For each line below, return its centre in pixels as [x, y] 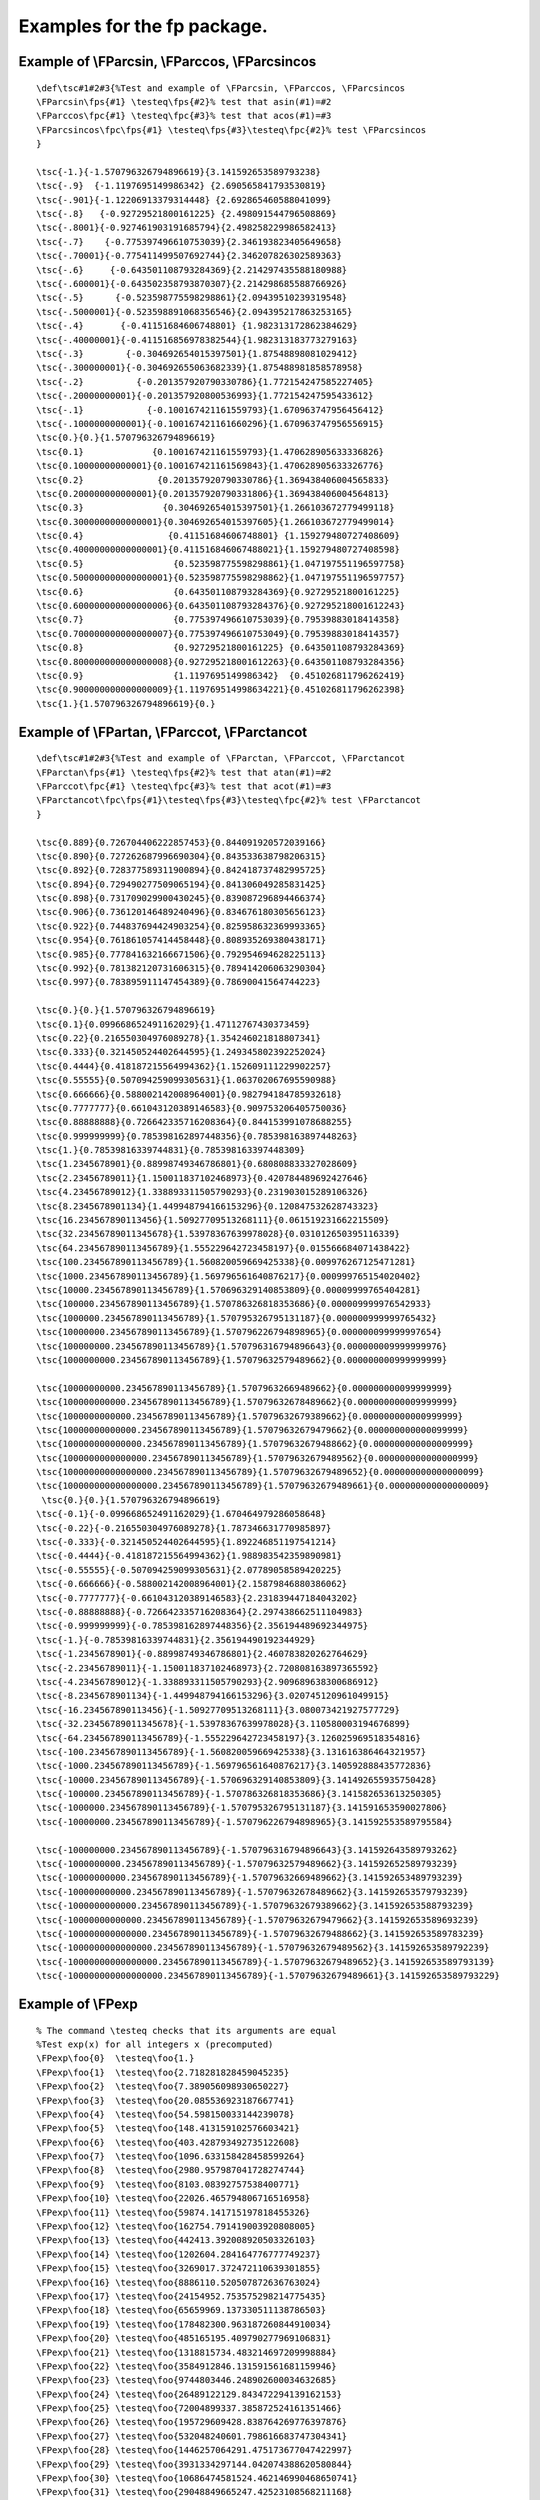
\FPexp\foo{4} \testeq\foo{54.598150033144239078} [165, 2114]
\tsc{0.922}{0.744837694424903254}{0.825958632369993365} [181, 926]
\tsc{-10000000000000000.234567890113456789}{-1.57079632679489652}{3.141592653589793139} [265, 1961]
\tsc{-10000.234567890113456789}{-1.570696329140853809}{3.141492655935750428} [236, 1779]
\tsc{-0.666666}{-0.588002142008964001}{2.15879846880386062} [192, 1584]
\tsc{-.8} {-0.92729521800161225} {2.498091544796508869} [186, 214]
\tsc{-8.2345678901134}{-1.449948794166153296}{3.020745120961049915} [213, 1696]
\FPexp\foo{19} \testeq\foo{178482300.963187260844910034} [184, 2324]
